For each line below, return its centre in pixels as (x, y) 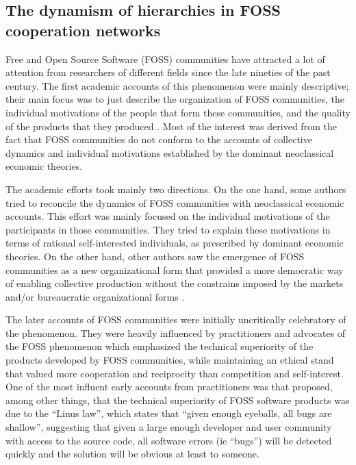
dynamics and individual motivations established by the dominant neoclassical (170, 152)
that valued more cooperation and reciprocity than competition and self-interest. (175, 373)
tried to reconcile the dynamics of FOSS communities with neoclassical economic (175, 202)
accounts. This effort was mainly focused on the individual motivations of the (168, 216)
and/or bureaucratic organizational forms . (95, 296)
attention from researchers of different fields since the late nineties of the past (168, 72)
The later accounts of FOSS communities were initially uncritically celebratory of (176, 319)
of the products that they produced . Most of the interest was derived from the (171, 126)
